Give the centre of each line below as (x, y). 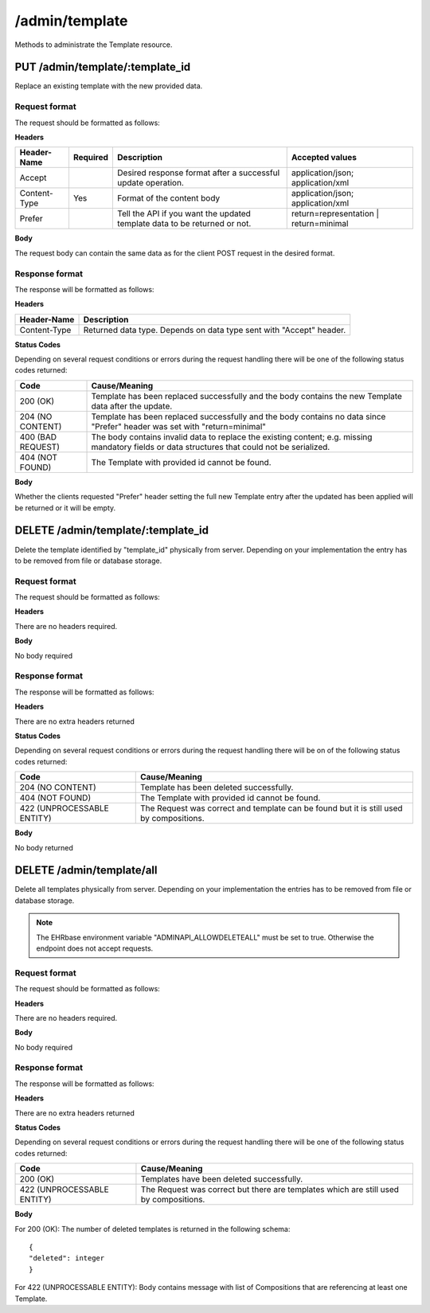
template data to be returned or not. (184, 224)
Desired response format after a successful (198, 173)
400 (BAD (38, 436)
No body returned (44, 847)
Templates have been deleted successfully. (222, 1179)
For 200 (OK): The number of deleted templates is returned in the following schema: (152, 1229)
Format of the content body (168, 198)
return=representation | (335, 213)
